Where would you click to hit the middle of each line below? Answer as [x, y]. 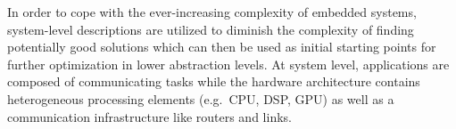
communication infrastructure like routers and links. [149, 116]
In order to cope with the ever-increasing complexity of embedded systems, [212, 12]
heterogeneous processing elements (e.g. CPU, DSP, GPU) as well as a [201, 98]
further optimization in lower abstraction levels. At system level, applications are [228, 64]
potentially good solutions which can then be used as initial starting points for [222, 47]
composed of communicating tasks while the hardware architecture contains [214, 81]
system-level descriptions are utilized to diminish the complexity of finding [211, 29]
